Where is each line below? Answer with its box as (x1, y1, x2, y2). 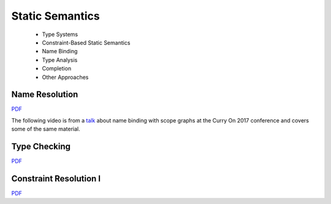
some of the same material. (11, 126, 81, 133)
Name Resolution (11, 89, 78, 100)
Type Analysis (42, 56, 78, 64)
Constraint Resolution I (11, 173, 101, 184)
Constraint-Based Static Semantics (42, 39, 131, 46)
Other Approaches (42, 74, 89, 81)
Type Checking (11, 142, 70, 151)
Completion (42, 65, 72, 72)
